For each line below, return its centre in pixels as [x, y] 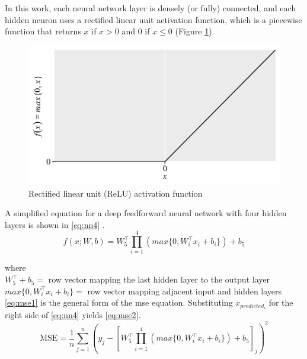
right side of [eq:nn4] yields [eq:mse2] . [73, 315]
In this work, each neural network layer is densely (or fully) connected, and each [151, 8]
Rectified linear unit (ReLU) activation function [116, 193]
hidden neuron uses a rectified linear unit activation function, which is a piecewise [153, 19]
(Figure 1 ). [195, 31]
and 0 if [136, 31]
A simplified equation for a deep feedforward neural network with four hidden [146, 213]
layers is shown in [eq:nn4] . [55, 224]
